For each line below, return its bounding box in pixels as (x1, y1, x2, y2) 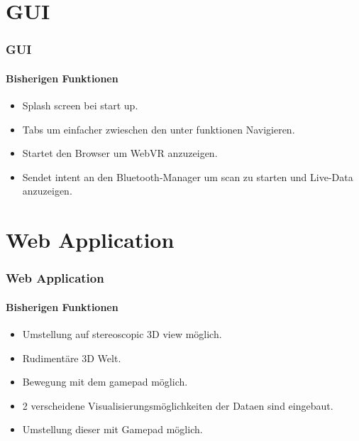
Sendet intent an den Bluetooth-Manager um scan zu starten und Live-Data (22, 169, 353, 184)
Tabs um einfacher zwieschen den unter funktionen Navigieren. (22, 121, 295, 136)
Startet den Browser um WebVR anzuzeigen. (22, 146, 218, 160)
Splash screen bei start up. (22, 98, 138, 113)
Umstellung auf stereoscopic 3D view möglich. (22, 327, 222, 341)
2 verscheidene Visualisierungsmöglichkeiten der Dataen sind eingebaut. (22, 398, 333, 413)
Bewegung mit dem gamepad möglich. (22, 374, 188, 389)
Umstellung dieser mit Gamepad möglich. (22, 422, 203, 437)
